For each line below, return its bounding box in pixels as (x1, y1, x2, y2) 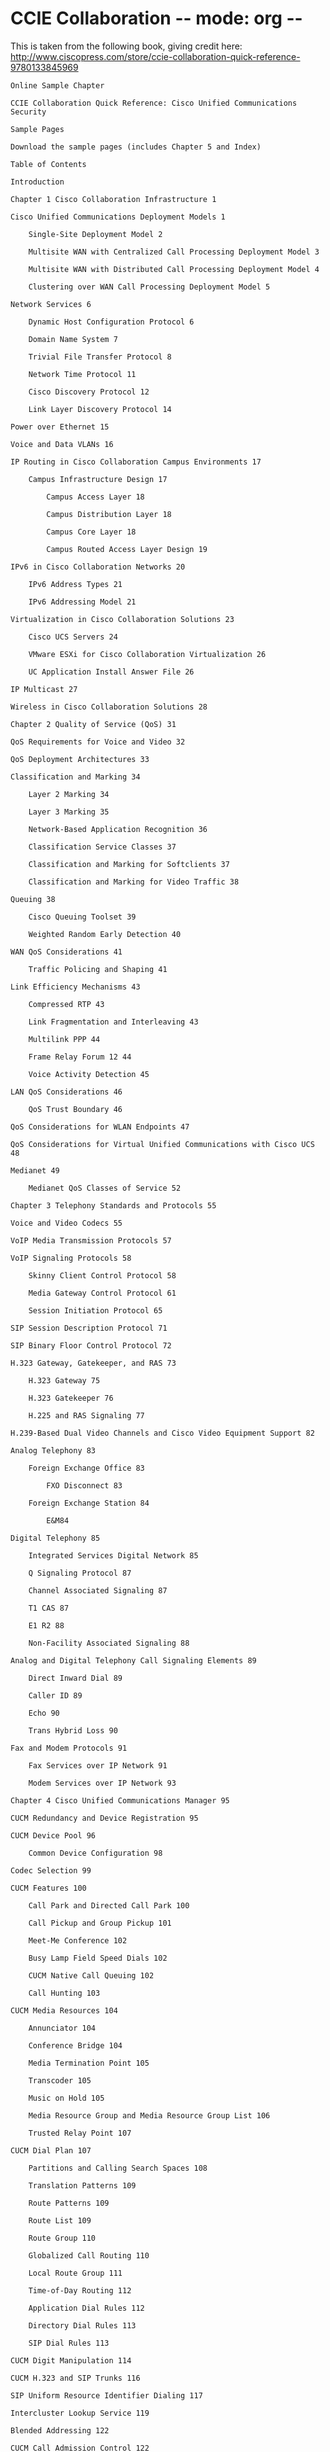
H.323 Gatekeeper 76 (28, 1393, 114, 1403)
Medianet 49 (10, 1165, 60, 1176)
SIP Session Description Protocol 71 (10, 1323, 168, 1333)
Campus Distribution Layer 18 (46, 509, 172, 519)
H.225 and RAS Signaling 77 (28, 1410, 145, 1421)
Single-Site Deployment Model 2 (28, 229, 163, 239)
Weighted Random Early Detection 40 (28, 929, 182, 939)
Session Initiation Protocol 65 (28, 1305, 163, 1316)
